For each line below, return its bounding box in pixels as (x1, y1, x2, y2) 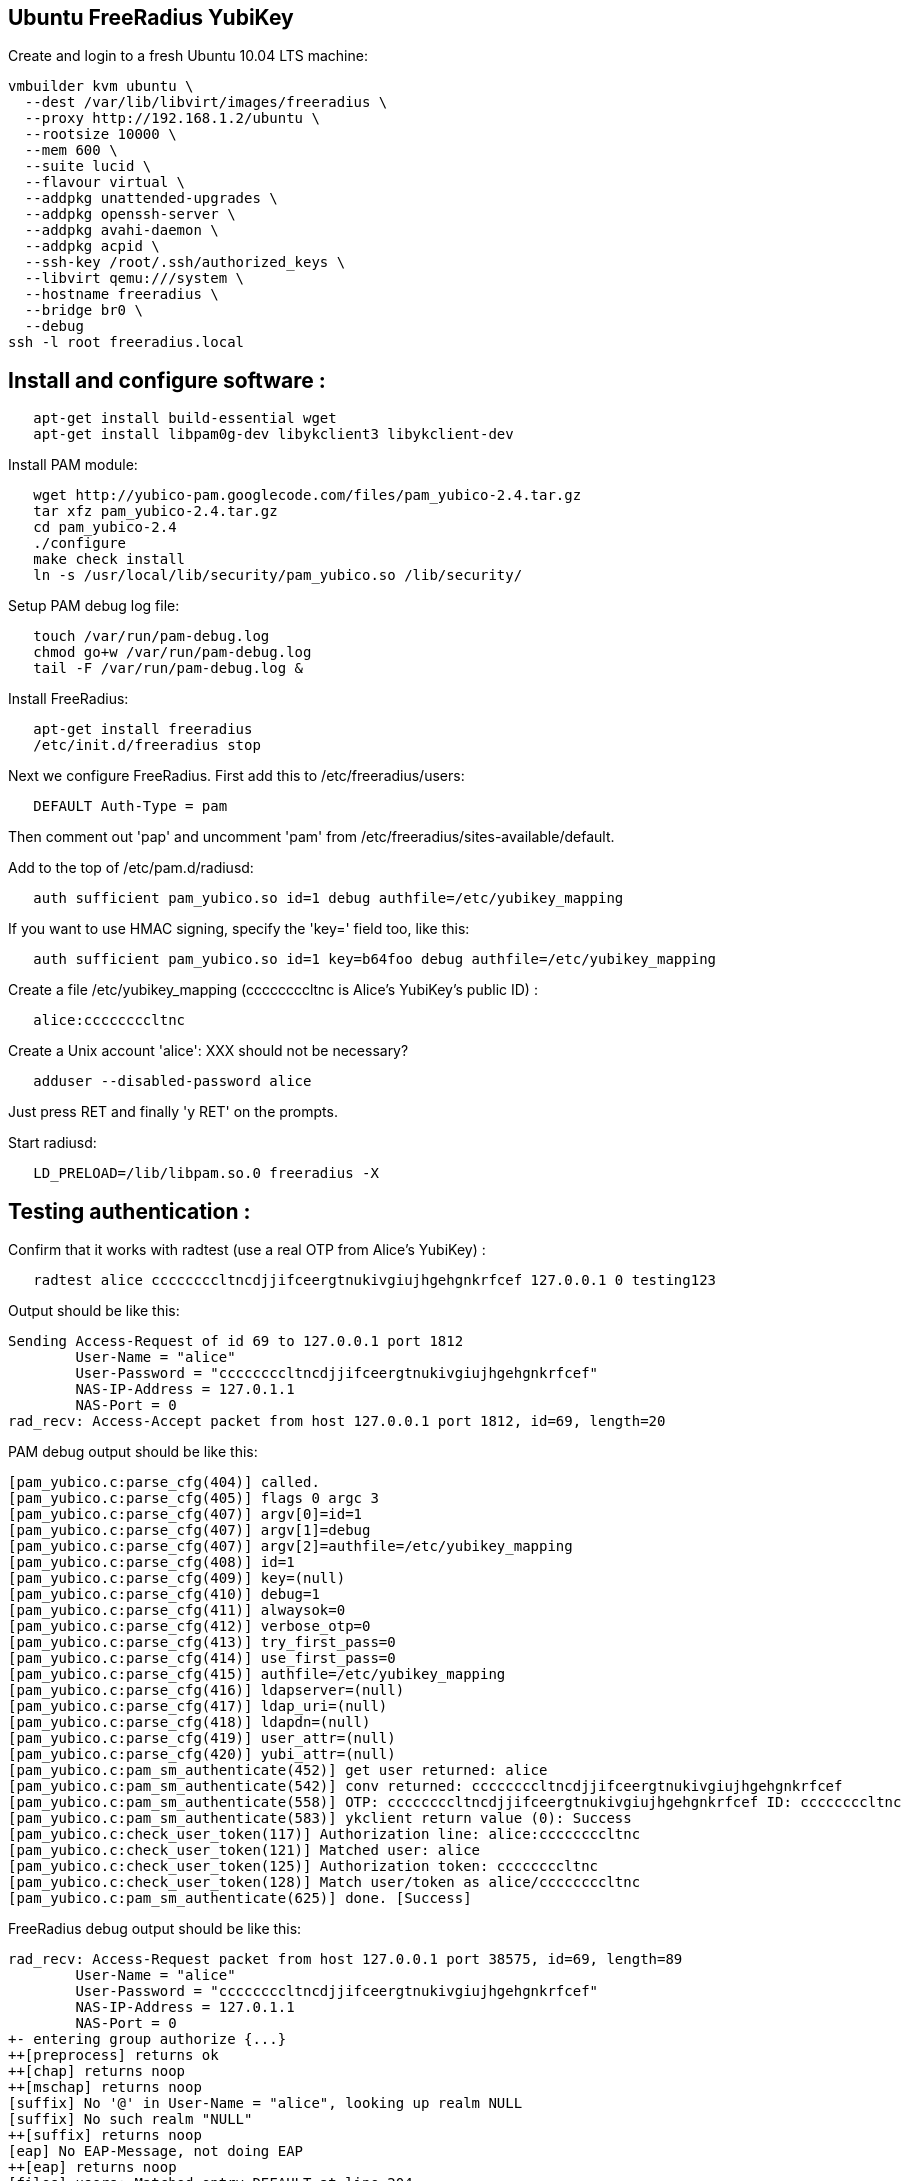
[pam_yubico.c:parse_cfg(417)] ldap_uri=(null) (8, 1698, 388, 1715)
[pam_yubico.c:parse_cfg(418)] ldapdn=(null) (8, 1714, 371, 1731)
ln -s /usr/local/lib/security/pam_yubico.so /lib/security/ (33, 567, 523, 584)
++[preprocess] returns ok (8, 2047, 219, 2064)
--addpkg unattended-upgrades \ (24, 190, 278, 207)
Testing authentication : (8, 1198, 251, 1224)
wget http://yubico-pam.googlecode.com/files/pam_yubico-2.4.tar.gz (33, 487, 582, 504)
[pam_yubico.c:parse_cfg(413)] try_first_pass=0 (8, 1634, 396, 1651)
